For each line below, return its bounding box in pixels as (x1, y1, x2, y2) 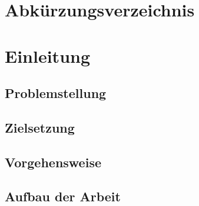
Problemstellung (5, 84, 107, 102)
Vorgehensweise (5, 153, 101, 171)
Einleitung (5, 43, 91, 67)
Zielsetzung (5, 118, 75, 136)
